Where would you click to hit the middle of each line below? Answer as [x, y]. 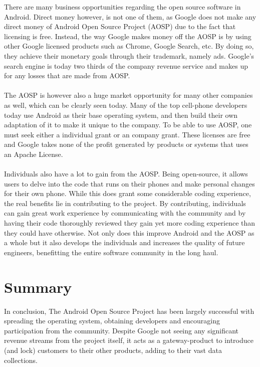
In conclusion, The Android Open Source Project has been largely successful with [129, 311]
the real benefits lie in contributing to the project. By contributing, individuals [125, 203]
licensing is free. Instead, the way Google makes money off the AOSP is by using [128, 36]
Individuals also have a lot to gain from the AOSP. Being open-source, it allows [126, 174]
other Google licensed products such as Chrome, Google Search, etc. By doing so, [129, 46]
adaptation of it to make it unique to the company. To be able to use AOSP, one [128, 125]
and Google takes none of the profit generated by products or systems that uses [126, 144]
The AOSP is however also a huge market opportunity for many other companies [128, 95]
